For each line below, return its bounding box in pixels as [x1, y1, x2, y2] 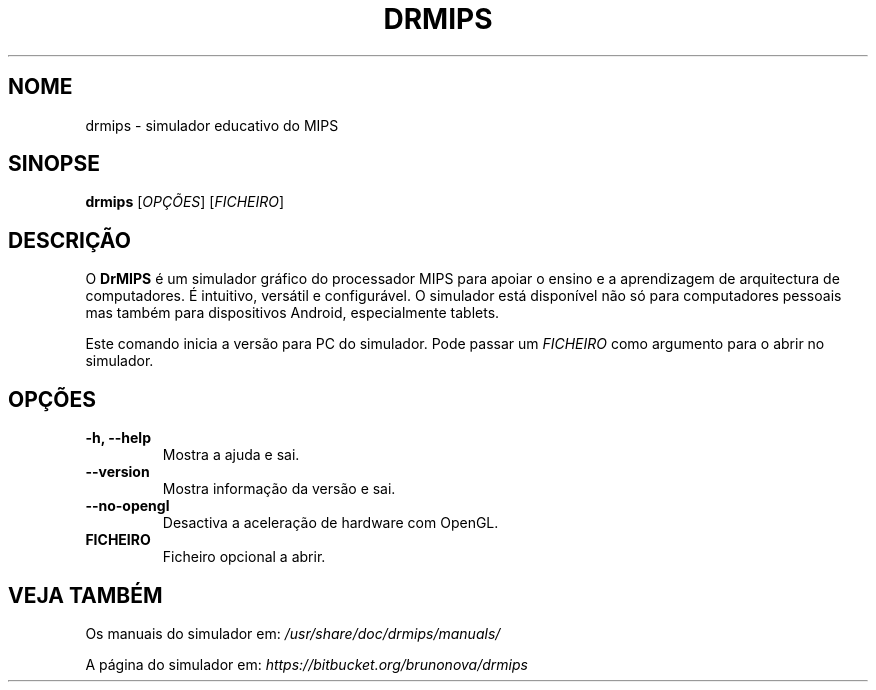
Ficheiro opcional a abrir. [162, 548, 326, 566]
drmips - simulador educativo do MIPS [85, 116, 339, 134]
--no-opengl [85, 497, 170, 515]
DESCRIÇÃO [8, 227, 131, 253]
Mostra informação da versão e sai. [162, 480, 396, 498]
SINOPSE [8, 151, 100, 177]
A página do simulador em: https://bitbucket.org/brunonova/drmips [85, 655, 528, 673]
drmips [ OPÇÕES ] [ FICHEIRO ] [85, 193, 285, 211]
